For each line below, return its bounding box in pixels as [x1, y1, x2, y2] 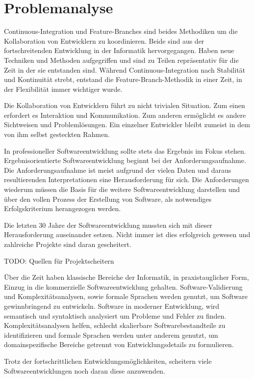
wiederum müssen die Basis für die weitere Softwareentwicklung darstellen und [4, 184, 240, 194]
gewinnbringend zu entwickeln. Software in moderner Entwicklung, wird [4, 300, 220, 311]
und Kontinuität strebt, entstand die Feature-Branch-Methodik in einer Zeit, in [4, 74, 242, 84]
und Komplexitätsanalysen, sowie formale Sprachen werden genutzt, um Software [4, 291, 248, 301]
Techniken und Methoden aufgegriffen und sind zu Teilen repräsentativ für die [4, 54, 239, 65]
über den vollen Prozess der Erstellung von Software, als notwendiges [4, 193, 212, 204]
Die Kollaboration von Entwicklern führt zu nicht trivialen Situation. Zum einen [4, 100, 245, 110]
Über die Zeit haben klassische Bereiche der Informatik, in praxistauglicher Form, [4, 272, 249, 282]
